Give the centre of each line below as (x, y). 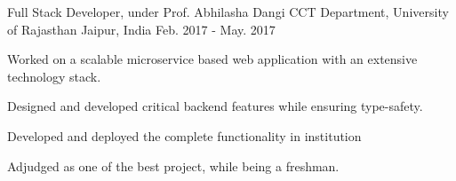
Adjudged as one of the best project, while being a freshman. (173, 165)
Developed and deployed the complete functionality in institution (184, 135)
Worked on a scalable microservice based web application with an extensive (212, 59)
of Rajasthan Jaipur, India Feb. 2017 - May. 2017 (141, 29)
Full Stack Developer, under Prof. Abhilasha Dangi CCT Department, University (228, 12)
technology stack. (54, 76)
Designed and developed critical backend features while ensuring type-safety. (215, 106)
